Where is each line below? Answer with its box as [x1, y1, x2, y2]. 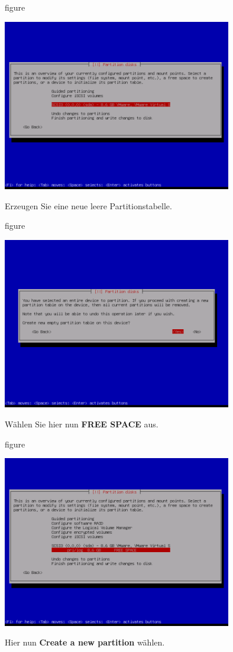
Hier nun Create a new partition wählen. [5, 636, 165, 648]
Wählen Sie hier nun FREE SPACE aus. [5, 417, 158, 430]
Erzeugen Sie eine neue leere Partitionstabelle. [5, 199, 172, 212]
